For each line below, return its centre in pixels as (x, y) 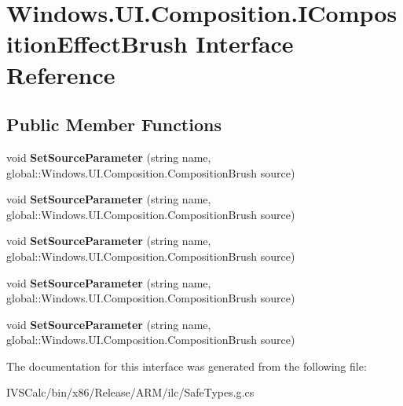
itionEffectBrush (97, 44)
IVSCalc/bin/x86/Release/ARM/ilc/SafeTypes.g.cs (130, 392)
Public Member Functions (114, 124)
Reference (61, 74)
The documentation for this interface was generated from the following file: (187, 366)
